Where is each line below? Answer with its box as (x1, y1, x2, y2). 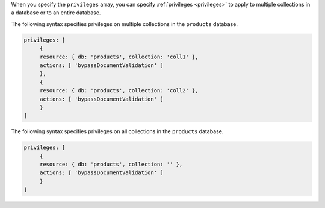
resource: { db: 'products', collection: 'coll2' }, (39, 87, 199, 94)
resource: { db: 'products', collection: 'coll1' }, (39, 53, 199, 60)
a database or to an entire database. (11, 9, 101, 16)
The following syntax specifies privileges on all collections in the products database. (11, 128, 224, 135)
